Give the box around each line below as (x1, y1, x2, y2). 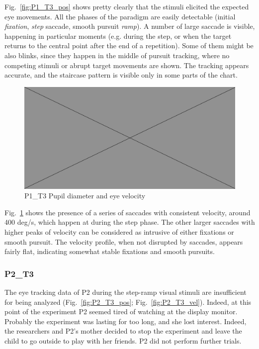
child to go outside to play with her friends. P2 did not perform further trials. (4, 336, 242, 346)
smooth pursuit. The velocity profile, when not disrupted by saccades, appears (4, 236, 243, 247)
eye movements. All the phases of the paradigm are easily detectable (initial (4, 11, 236, 21)
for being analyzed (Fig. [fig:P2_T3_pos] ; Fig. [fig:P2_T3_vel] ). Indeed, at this (4, 296, 252, 307)
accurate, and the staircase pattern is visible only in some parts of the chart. (4, 70, 238, 80)
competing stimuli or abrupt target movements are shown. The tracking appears (4, 60, 249, 70)
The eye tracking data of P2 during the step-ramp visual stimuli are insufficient (4, 287, 247, 297)
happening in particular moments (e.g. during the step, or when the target (4, 30, 232, 41)
